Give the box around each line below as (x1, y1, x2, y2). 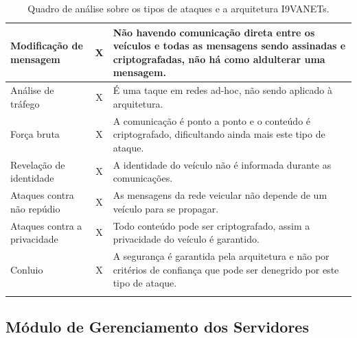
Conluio (10, 262, 43, 276)
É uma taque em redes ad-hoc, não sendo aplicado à (113, 83, 332, 97)
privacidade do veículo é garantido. (113, 232, 260, 246)
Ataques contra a (10, 218, 82, 232)
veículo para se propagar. (113, 201, 219, 215)
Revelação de (10, 157, 65, 171)
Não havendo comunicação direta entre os (113, 25, 315, 39)
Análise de (10, 83, 54, 97)
